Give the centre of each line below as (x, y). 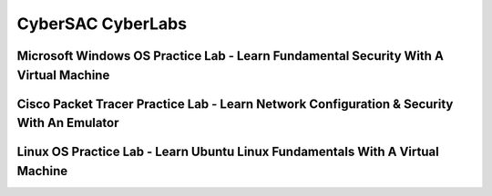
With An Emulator (68, 123)
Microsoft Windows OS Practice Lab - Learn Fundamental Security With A (230, 56)
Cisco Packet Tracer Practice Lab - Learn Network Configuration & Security (235, 104)
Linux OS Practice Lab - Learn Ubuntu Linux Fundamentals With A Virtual (228, 152)
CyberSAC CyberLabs (102, 24)
